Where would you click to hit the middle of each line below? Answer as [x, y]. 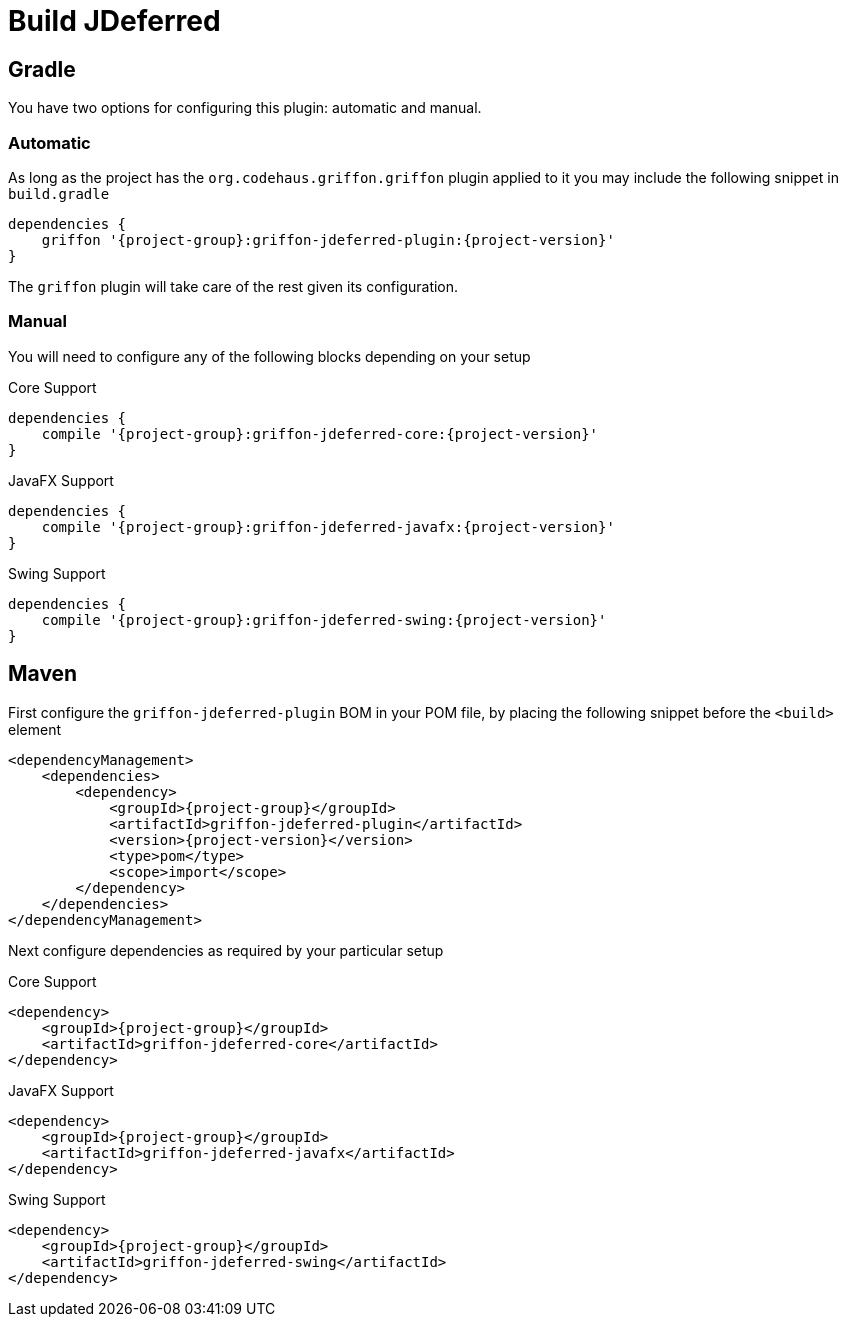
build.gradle [59, 193]
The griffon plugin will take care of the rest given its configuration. [233, 286]
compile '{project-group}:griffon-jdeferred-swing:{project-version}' [324, 619]
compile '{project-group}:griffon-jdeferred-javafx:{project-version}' [328, 526]
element [34, 729]
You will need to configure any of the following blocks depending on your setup [269, 356]
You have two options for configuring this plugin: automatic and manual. [245, 108]
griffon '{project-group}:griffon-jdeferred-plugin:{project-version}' [328, 239]
